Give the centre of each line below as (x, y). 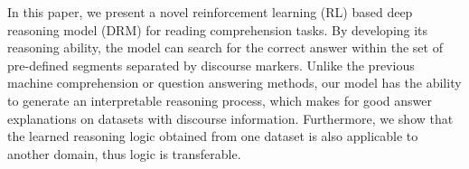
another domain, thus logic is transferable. (124, 153)
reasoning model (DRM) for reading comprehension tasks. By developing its (218, 29)
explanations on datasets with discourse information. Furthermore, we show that (230, 118)
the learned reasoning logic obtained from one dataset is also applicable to (213, 136)
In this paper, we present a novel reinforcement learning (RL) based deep (210, 12)
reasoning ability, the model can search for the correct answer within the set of (225, 47)
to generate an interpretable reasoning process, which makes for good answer (220, 100)
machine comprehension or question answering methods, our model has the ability (234, 83)
